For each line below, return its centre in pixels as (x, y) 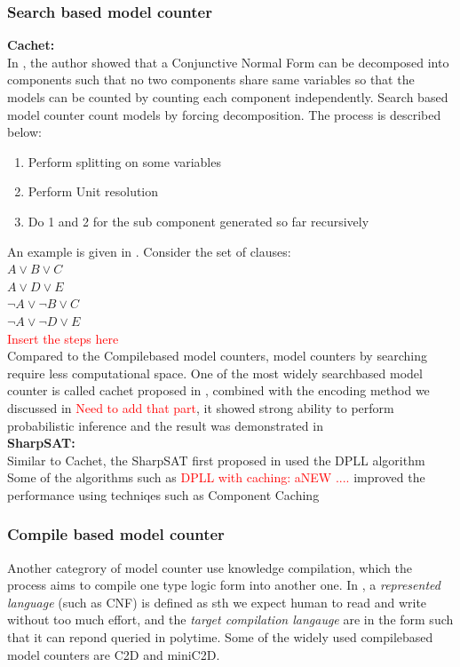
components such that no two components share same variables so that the (211, 79)
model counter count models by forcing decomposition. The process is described (224, 114)
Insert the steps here (63, 338)
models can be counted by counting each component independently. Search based (228, 97)
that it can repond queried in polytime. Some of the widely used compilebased (220, 637)
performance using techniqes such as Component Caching (163, 494)
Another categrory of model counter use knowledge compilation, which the (210, 567)
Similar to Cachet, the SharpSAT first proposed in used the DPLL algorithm (216, 460)
